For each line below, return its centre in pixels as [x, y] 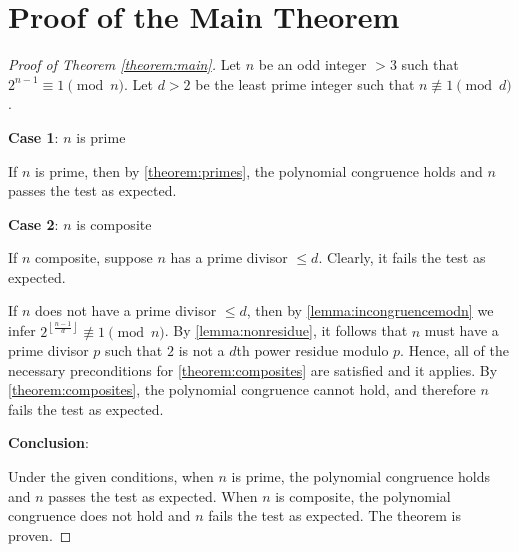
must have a [461, 330]
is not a [201, 350]
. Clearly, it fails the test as [402, 257]
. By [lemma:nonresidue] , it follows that [286, 330]
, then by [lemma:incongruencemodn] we [370, 310]
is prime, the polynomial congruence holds [361, 476]
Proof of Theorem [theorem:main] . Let [125, 64]
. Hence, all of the [454, 350]
